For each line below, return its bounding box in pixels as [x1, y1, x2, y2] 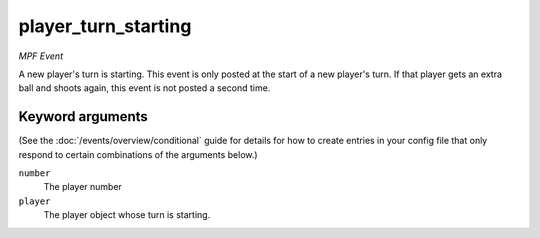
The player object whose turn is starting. [43, 209, 211, 221]
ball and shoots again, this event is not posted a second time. [18, 82, 271, 94]
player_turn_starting [18, 15, 192, 37]
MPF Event [18, 50, 64, 62]
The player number [43, 181, 122, 193]
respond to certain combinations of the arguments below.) [18, 148, 259, 160]
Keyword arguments [18, 108, 149, 125]
